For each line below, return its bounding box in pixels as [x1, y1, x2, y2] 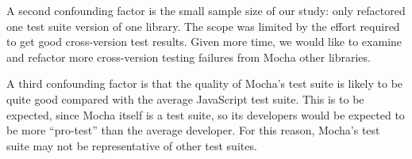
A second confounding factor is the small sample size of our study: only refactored [6, 2, 406, 18]
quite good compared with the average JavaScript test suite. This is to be [6, 90, 364, 107]
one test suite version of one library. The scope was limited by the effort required [6, 17, 400, 34]
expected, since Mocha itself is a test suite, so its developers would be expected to [6, 106, 405, 123]
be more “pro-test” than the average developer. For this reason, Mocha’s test [6, 122, 380, 138]
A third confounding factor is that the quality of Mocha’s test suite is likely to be [6, 75, 403, 92]
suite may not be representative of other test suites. [6, 137, 257, 153]
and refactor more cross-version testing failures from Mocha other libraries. [6, 48, 371, 65]
